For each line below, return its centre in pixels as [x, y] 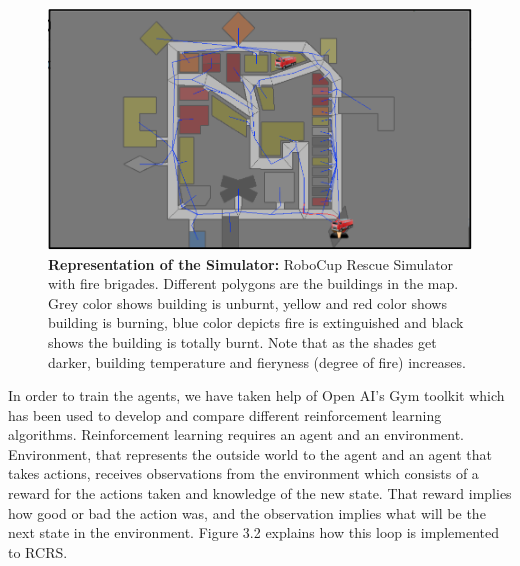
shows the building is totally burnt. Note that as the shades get [242, 341]
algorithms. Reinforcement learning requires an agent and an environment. [236, 434]
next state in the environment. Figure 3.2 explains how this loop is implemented [253, 532]
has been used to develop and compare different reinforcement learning [225, 414]
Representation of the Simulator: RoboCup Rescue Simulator [251, 263]
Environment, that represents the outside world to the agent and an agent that [250, 453]
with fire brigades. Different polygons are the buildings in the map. [253, 283]
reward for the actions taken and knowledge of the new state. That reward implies [260, 493]
